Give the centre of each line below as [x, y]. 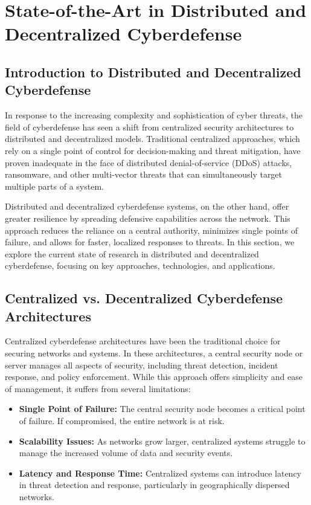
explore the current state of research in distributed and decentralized [132, 253]
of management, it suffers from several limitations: [98, 388]
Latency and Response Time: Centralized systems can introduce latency [160, 473]
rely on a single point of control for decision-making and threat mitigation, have [153, 150]
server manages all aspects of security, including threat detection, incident [142, 365]
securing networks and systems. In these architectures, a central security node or [154, 353]
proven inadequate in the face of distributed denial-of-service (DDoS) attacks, [149, 162]
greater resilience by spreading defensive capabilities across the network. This [148, 218]
